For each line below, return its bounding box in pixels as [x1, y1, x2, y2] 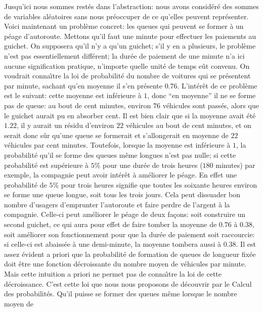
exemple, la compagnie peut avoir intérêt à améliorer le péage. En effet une [4, 169, 237, 180]
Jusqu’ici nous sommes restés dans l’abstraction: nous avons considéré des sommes [4, 1, 259, 11]
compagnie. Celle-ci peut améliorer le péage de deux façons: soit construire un [4, 209, 246, 219]
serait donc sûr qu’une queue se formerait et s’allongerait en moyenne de [4, 129, 229, 140]
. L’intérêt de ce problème [177, 80, 257, 91]
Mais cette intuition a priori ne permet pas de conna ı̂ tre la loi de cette [4, 269, 222, 279]
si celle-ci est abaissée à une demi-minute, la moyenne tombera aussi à [4, 239, 221, 249]
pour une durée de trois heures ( [103, 159, 203, 170]
